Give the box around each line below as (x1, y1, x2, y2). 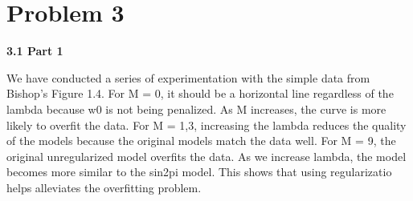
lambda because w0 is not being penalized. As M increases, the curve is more (6, 100, 386, 117)
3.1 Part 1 (6, 42, 63, 59)
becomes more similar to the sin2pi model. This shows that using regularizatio (6, 163, 392, 180)
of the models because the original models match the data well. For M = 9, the (6, 132, 396, 149)
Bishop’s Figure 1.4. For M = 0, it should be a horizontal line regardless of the (6, 85, 394, 102)
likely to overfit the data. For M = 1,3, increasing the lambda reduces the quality (6, 116, 407, 133)
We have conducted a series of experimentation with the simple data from (6, 69, 370, 86)
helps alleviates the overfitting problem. (6, 179, 202, 195)
